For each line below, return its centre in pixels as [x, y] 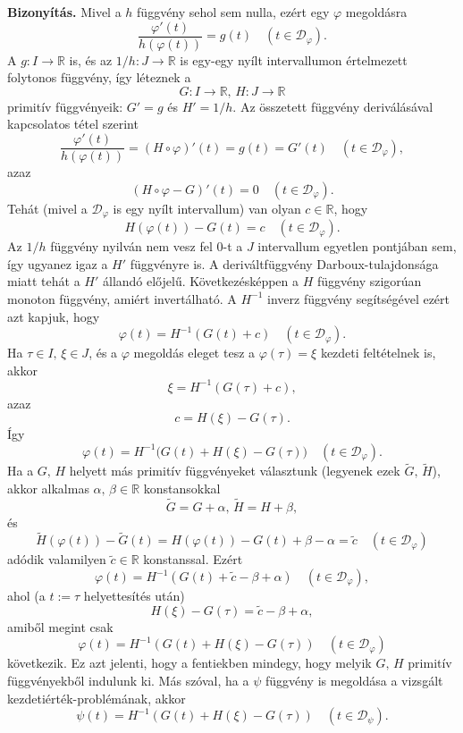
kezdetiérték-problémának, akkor [97, 698]
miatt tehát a [44, 281]
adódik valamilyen [57, 559]
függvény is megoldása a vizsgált [354, 681]
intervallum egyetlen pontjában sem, [357, 246]
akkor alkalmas [48, 488]
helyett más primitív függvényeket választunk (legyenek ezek [235, 471]
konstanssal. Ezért [193, 559]
